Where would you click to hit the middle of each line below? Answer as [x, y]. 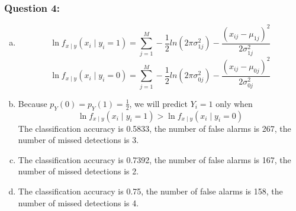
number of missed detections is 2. [78, 171]
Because [33, 103]
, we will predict [158, 103]
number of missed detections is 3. [78, 140]
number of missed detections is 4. [78, 202]
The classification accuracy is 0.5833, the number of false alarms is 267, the [155, 128]
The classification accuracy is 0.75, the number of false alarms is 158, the [150, 191]
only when [234, 103]
